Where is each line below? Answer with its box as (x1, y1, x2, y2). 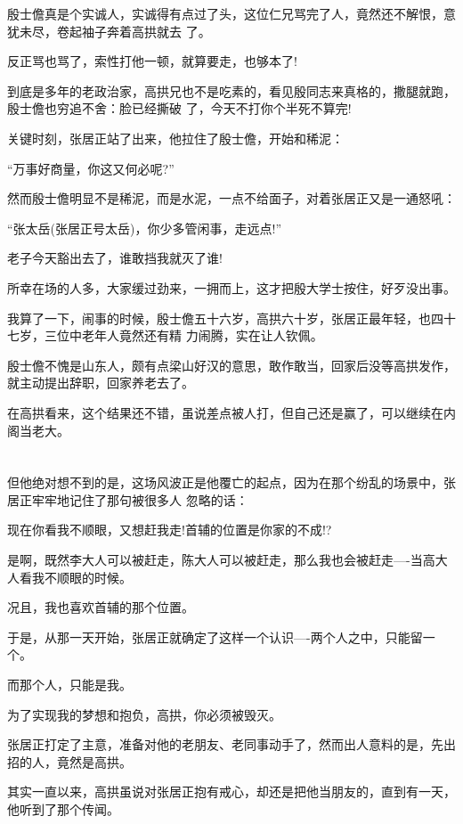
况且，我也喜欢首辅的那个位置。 (7, 598, 194, 616)
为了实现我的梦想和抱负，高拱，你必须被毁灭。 (7, 705, 281, 723)
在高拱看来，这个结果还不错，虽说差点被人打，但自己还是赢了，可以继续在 (7, 403, 443, 421)
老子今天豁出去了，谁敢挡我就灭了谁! (7, 249, 223, 267)
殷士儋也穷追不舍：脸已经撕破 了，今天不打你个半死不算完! (7, 99, 352, 118)
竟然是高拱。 (56, 752, 132, 771)
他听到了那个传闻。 (7, 800, 119, 818)
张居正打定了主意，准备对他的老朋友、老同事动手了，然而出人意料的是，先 (7, 735, 443, 754)
